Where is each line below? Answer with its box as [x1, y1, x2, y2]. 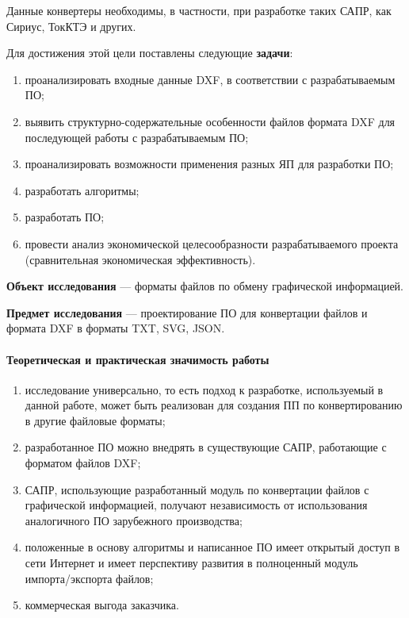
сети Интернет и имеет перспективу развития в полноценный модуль [25, 555, 358, 571]
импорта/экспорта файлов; [25, 570, 154, 586]
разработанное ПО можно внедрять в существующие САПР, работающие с [25, 439, 387, 455]
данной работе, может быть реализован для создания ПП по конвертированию [25, 397, 403, 413]
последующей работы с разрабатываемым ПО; [25, 129, 249, 145]
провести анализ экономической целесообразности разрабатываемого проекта [25, 235, 399, 251]
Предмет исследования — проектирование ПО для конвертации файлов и [6, 304, 368, 321]
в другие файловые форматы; [25, 412, 166, 428]
